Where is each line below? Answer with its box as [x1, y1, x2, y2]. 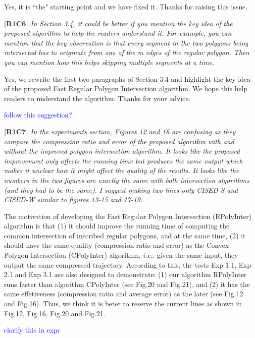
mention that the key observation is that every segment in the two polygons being [4, 37, 249, 48]
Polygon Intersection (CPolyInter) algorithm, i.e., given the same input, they [4, 250, 238, 260]
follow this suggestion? [4, 110, 72, 120]
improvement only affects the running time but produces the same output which [4, 155, 243, 166]
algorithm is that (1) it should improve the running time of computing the [4, 221, 230, 231]
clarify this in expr [4, 325, 60, 335]
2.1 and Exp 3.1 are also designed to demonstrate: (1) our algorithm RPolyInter [4, 269, 247, 280]
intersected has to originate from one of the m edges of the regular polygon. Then [4, 47, 250, 57]
